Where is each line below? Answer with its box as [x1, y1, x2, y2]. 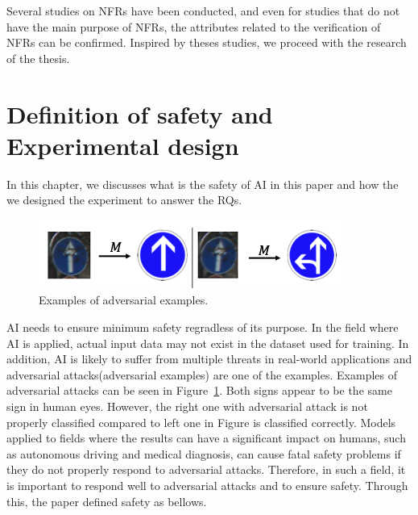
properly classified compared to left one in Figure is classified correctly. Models [6, 413, 396, 430]
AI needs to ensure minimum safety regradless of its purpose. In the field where [6, 319, 399, 336]
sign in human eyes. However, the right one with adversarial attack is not [6, 398, 368, 415]
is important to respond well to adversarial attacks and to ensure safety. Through [6, 477, 408, 493]
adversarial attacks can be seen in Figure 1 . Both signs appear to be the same [6, 382, 392, 399]
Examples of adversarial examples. [39, 291, 209, 308]
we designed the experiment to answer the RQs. [6, 191, 242, 208]
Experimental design [6, 128, 239, 161]
